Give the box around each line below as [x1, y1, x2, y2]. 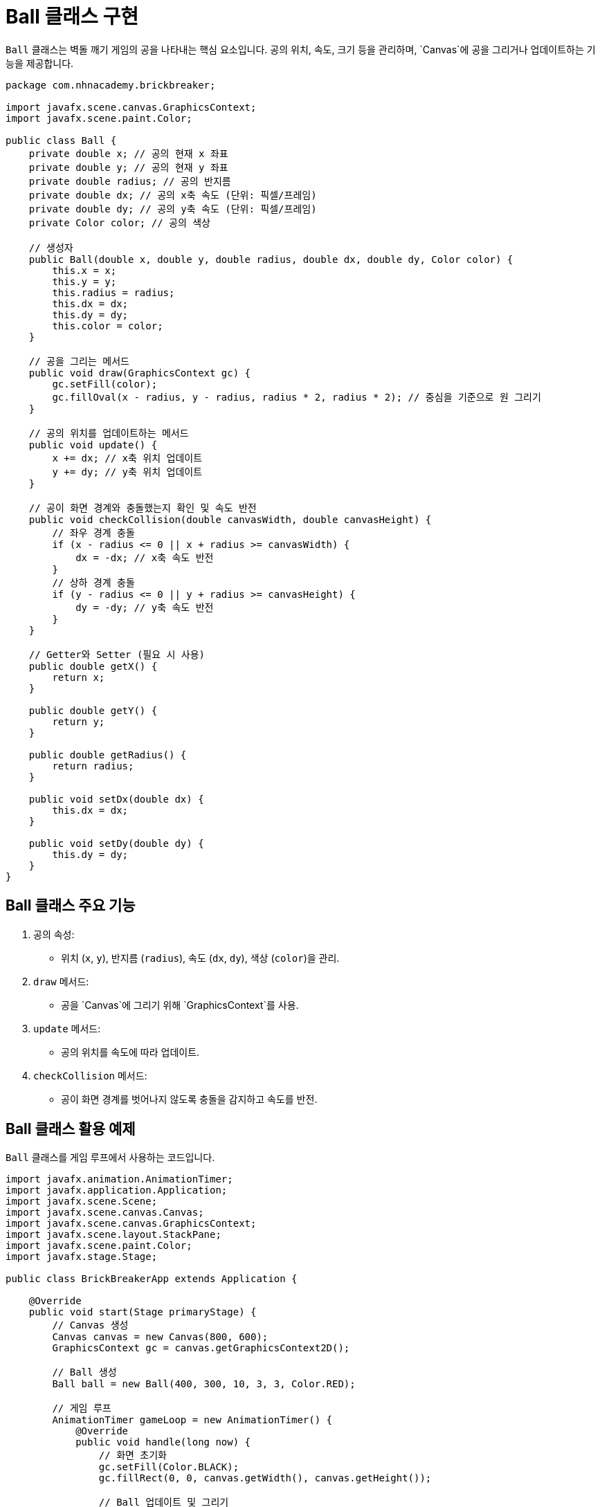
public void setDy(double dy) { [28, 837, 204, 849]
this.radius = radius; [52, 286, 175, 298]
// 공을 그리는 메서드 [28, 355, 129, 367]
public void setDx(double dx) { [28, 793, 204, 805]
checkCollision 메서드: [33, 1069, 147, 1081]
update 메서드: [33, 1022, 101, 1034]
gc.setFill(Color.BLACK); [98, 1461, 239, 1473]
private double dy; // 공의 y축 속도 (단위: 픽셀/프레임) [28, 203, 317, 214]
